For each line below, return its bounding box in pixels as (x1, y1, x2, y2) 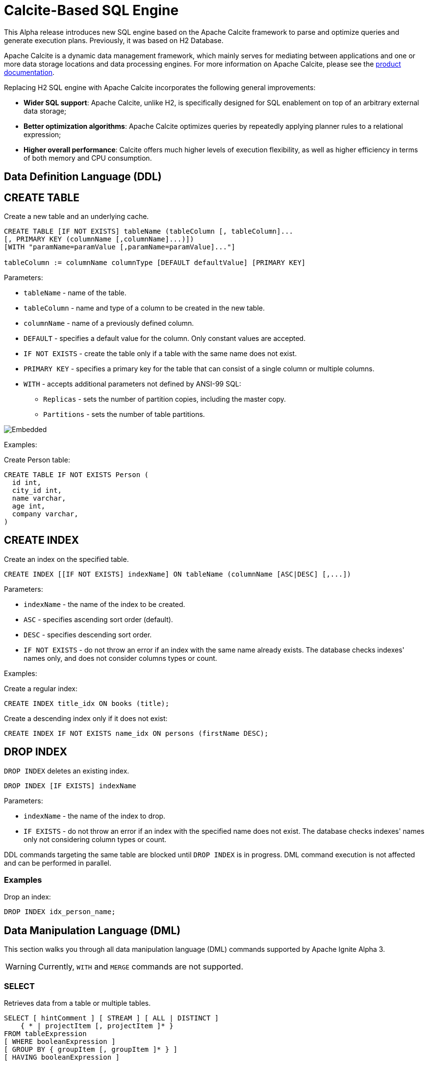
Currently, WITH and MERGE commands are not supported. (38, 962, 244, 972)
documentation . (4, 68, 55, 76)
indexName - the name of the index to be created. (24, 600, 185, 608)
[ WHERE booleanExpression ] (4, 1038, 116, 1046)
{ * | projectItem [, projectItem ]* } (20, 1022, 174, 1030)
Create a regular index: (4, 684, 78, 693)
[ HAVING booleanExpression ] (4, 1053, 120, 1062)
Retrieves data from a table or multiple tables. (4, 999, 151, 1008)
